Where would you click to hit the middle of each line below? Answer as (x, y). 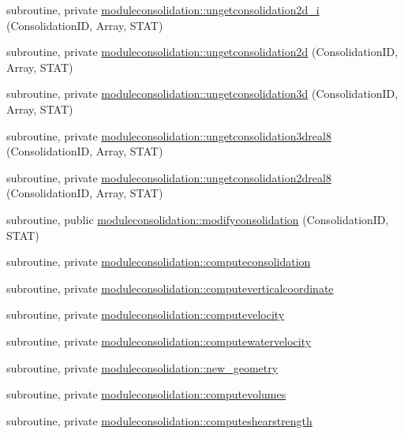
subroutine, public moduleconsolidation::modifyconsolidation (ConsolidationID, (198, 219)
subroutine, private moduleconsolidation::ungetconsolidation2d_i (163, 9)
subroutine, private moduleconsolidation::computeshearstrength (159, 420)
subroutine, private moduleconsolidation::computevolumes (146, 394)
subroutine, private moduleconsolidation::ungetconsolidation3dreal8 (169, 135)
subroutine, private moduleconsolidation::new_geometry (142, 367)
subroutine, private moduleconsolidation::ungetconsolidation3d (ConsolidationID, (202, 94)
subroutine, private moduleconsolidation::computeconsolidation (159, 262)
